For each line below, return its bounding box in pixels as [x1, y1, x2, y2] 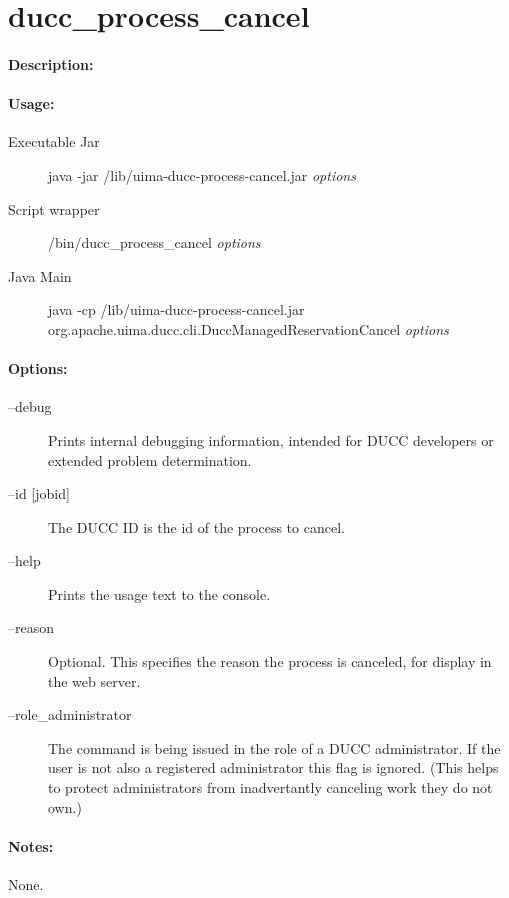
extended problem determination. [48, 449, 252, 470]
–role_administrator [8, 704, 132, 725]
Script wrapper [8, 198, 100, 219]
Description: [8, 53, 94, 74]
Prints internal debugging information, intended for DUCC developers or [48, 429, 494, 450]
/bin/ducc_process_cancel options [48, 232, 261, 253]
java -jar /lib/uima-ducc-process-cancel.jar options [48, 164, 356, 185]
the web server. [48, 670, 141, 691]
